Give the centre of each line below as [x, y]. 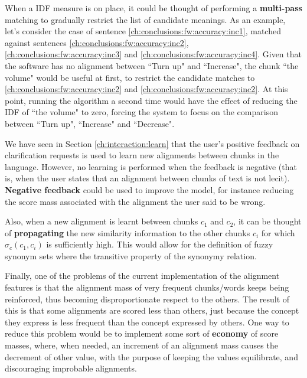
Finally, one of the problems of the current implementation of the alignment [142, 276]
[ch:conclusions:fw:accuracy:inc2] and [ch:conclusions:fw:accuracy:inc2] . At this [146, 89]
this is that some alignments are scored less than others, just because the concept [152, 310]
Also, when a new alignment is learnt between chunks [102, 221]
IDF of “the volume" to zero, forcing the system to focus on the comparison [141, 112]
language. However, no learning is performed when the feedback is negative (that [151, 166]
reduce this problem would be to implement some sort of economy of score [142, 333]
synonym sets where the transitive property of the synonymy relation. [131, 255]
